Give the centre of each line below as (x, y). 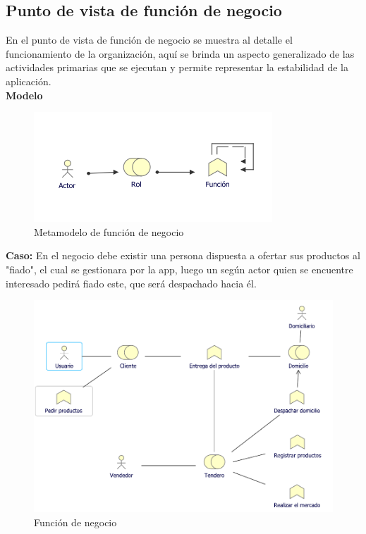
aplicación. (29, 81)
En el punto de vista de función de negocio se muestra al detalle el (149, 40)
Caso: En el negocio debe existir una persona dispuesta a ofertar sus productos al (183, 255)
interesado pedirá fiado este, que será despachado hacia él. (131, 283)
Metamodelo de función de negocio (109, 231)
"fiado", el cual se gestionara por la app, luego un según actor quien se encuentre (179, 269)
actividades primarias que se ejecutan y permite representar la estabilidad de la (177, 67)
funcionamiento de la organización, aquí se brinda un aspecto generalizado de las (180, 53)
